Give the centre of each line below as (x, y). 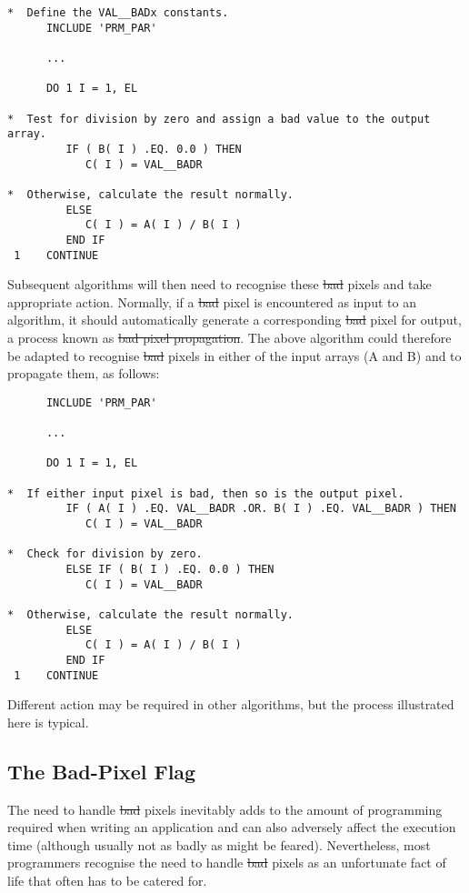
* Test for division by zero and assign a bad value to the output (219, 119)
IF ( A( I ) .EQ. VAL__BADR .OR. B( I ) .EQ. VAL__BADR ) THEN (261, 509)
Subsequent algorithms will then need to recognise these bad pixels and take (220, 284)
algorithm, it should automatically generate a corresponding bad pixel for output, (234, 320)
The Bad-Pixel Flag (102, 771)
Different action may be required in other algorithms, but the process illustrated (231, 704)
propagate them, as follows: (84, 373)
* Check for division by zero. (105, 554)
